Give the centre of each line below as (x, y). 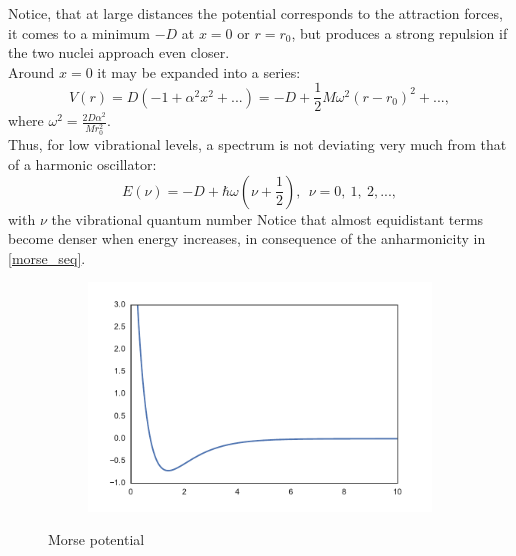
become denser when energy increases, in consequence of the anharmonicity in (247, 238)
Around (31, 71)
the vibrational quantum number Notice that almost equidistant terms (267, 218)
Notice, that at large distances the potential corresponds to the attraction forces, (255, 13)
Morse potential (96, 539)
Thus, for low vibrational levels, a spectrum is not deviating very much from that (257, 144)
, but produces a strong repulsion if (399, 32)
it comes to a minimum (79, 32)
